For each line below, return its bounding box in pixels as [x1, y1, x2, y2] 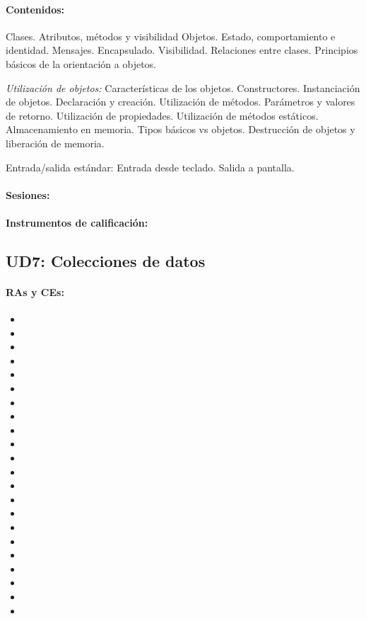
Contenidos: [6, 1, 65, 16]
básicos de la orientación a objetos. [6, 56, 156, 71]
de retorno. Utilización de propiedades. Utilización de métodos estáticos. [6, 108, 319, 123]
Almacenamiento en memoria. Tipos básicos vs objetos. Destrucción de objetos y [6, 122, 355, 137]
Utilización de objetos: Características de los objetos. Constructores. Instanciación [6, 80, 360, 95]
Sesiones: [6, 187, 50, 202]
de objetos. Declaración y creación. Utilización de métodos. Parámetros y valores [6, 94, 355, 109]
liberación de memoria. [6, 135, 105, 150]
